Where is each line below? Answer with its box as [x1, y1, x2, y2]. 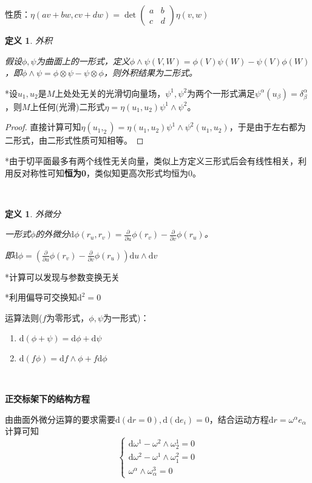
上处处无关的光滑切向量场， [55, 86, 166, 99]
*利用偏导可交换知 [5, 291, 77, 304]
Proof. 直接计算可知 [5, 120, 81, 133]
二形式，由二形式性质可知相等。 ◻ [5, 134, 144, 147]
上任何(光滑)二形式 [30, 100, 105, 113]
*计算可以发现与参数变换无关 [5, 270, 120, 283]
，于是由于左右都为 [229, 120, 306, 133]
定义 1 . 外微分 [5, 207, 61, 220]
